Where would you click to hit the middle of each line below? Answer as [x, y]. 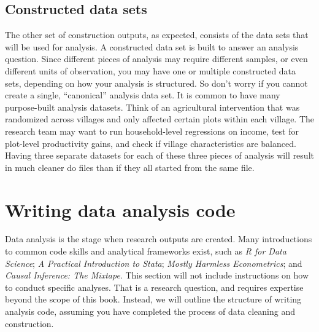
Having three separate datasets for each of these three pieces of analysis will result [159, 155]
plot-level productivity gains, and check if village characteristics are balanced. [151, 143]
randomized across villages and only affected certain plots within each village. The [160, 119]
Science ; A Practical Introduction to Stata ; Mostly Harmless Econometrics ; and [154, 263]
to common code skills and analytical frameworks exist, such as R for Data [146, 251]
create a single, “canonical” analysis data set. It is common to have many [143, 95]
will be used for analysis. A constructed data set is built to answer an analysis [152, 46]
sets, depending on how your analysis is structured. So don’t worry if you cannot [156, 83]
